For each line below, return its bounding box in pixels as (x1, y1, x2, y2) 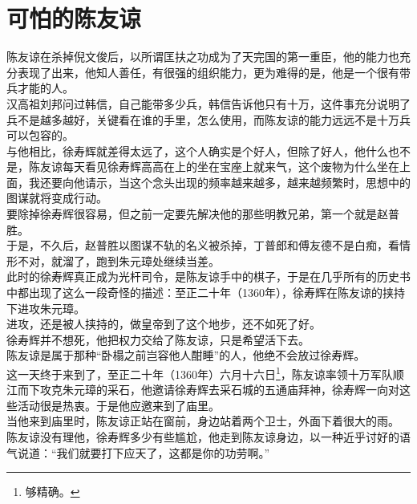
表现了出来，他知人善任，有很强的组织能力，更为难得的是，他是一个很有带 (17, 63, 411, 80)
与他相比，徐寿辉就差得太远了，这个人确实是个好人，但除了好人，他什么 (6, 142, 388, 159)
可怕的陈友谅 (6, 2, 142, 35)
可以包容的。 (6, 127, 74, 144)
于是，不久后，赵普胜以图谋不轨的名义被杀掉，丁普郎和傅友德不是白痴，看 (6, 237, 399, 254)
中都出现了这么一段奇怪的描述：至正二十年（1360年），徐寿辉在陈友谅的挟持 (6, 284, 405, 301)
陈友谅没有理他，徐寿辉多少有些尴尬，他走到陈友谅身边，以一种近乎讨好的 (6, 429, 399, 445)
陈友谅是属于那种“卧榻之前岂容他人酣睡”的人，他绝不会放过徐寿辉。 (6, 347, 366, 364)
